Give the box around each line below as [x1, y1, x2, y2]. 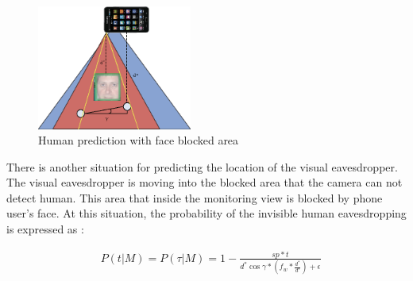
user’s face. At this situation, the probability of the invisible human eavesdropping [6, 205, 407, 221]
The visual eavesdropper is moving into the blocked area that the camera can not [6, 174, 403, 191]
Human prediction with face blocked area [38, 132, 239, 148]
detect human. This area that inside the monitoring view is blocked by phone [6, 189, 383, 206]
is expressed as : [6, 221, 84, 237]
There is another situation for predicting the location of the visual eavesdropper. [6, 158, 398, 175]
